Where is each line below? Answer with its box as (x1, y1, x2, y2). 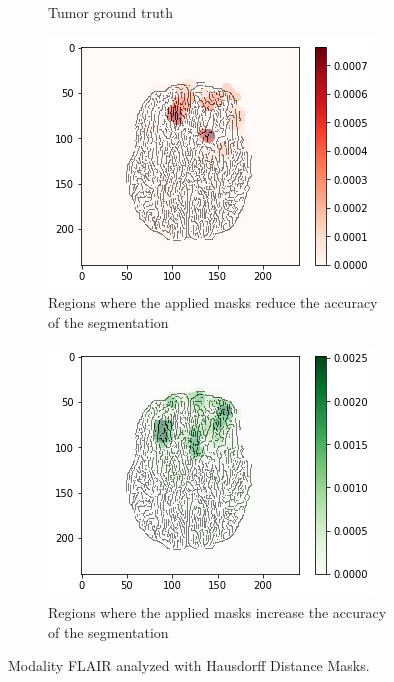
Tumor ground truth (48, 2, 173, 22)
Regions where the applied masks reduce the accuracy (48, 292, 378, 313)
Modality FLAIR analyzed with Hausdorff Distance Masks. (8, 655, 370, 676)
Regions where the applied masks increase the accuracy (48, 601, 387, 622)
